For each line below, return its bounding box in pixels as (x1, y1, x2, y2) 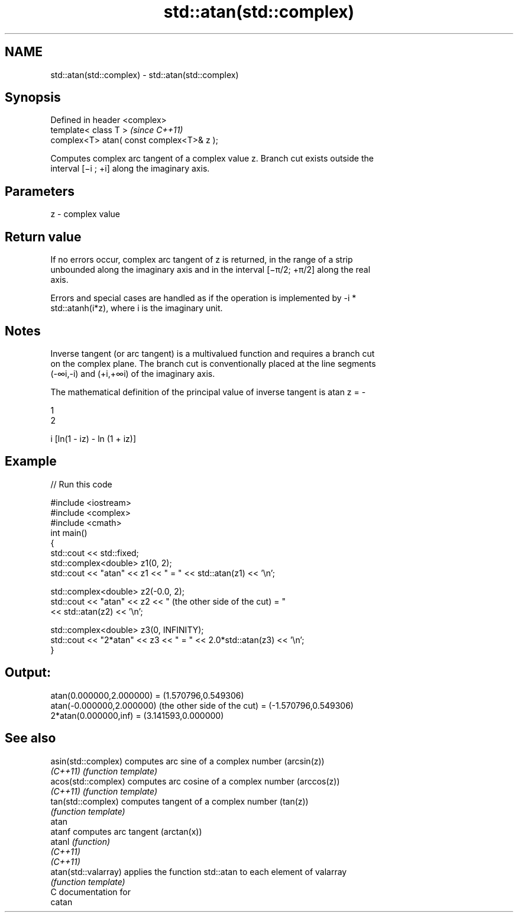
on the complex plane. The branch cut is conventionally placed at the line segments (50, 358, 376, 369)
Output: (5, 665, 51, 680)
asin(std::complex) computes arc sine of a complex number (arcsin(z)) (50, 755, 325, 766)
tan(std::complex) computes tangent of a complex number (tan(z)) (50, 796, 309, 806)
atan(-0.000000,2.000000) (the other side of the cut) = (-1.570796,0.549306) (50, 700, 354, 711)
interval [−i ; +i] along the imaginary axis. (50, 163, 210, 174)
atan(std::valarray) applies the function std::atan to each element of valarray (50, 866, 347, 877)
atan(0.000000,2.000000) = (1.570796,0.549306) (50, 690, 244, 700)
